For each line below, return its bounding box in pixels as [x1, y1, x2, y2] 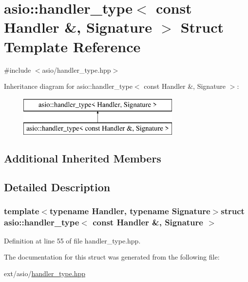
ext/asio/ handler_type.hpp [4, 268, 85, 278]
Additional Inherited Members [4, 151, 161, 166]
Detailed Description [4, 180, 111, 195]
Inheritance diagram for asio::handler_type [4, 81, 133, 91]
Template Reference [4, 36, 141, 56]
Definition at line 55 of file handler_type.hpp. [4, 235, 141, 245]
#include [4, 64, 31, 75]
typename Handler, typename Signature [49, 205, 210, 217]
